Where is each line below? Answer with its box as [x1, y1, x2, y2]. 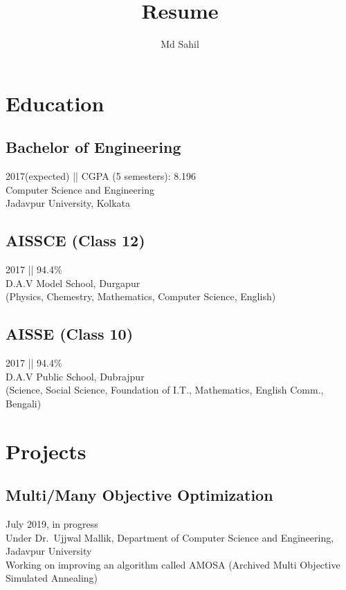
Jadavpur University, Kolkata [6, 196, 131, 210]
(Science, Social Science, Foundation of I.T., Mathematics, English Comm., [6, 382, 324, 397]
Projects [6, 436, 86, 465]
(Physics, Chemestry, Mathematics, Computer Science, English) [6, 289, 276, 304]
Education [6, 89, 104, 117]
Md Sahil [161, 37, 199, 51]
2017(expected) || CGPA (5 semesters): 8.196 [6, 169, 197, 183]
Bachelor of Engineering [6, 136, 181, 158]
